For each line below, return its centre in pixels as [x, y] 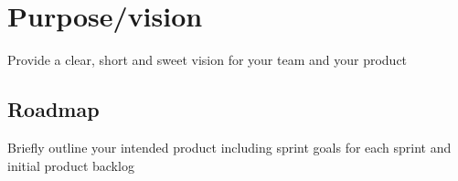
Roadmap [53, 109]
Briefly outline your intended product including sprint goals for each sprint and [229, 147]
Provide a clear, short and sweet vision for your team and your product [208, 60]
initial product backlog [71, 165]
